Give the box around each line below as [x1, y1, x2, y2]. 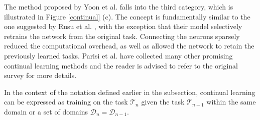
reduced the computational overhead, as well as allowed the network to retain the [4, 40, 254, 51]
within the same [206, 96, 256, 107]
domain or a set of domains [4, 106, 88, 116]
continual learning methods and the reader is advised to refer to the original [4, 60, 238, 70]
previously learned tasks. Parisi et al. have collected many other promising [4, 50, 233, 60]
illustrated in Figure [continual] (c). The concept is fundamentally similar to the [4, 11, 250, 21]
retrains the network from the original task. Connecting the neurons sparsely [4, 30, 240, 41]
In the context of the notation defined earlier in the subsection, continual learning [4, 86, 255, 97]
